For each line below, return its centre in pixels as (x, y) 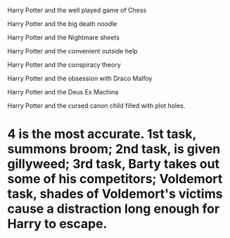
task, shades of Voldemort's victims (115, 194)
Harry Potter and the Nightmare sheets (63, 37)
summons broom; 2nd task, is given (114, 149)
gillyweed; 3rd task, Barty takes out (114, 164)
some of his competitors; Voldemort (115, 179)
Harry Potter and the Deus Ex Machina (63, 92)
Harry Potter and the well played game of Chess (77, 10)
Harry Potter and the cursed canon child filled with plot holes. (96, 106)
